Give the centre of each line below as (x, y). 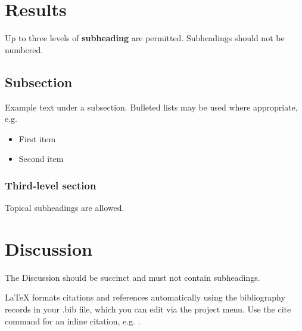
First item (37, 138)
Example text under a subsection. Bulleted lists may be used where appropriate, (151, 107)
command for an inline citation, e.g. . (73, 321)
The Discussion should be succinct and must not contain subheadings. (133, 277)
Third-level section (51, 185)
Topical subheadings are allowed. (65, 208)
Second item (41, 159)
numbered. (24, 49)
